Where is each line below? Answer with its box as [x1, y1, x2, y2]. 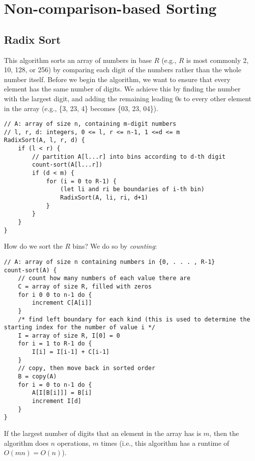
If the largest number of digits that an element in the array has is [4, 428, 201, 438]
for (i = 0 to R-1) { [46, 177, 117, 185]
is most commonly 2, [186, 55, 249, 65]
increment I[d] [32, 398, 82, 405]
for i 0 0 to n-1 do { [18, 291, 92, 298]
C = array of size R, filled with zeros [18, 283, 152, 290]
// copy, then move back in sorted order [18, 365, 155, 372]
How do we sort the [4, 241, 63, 251]
